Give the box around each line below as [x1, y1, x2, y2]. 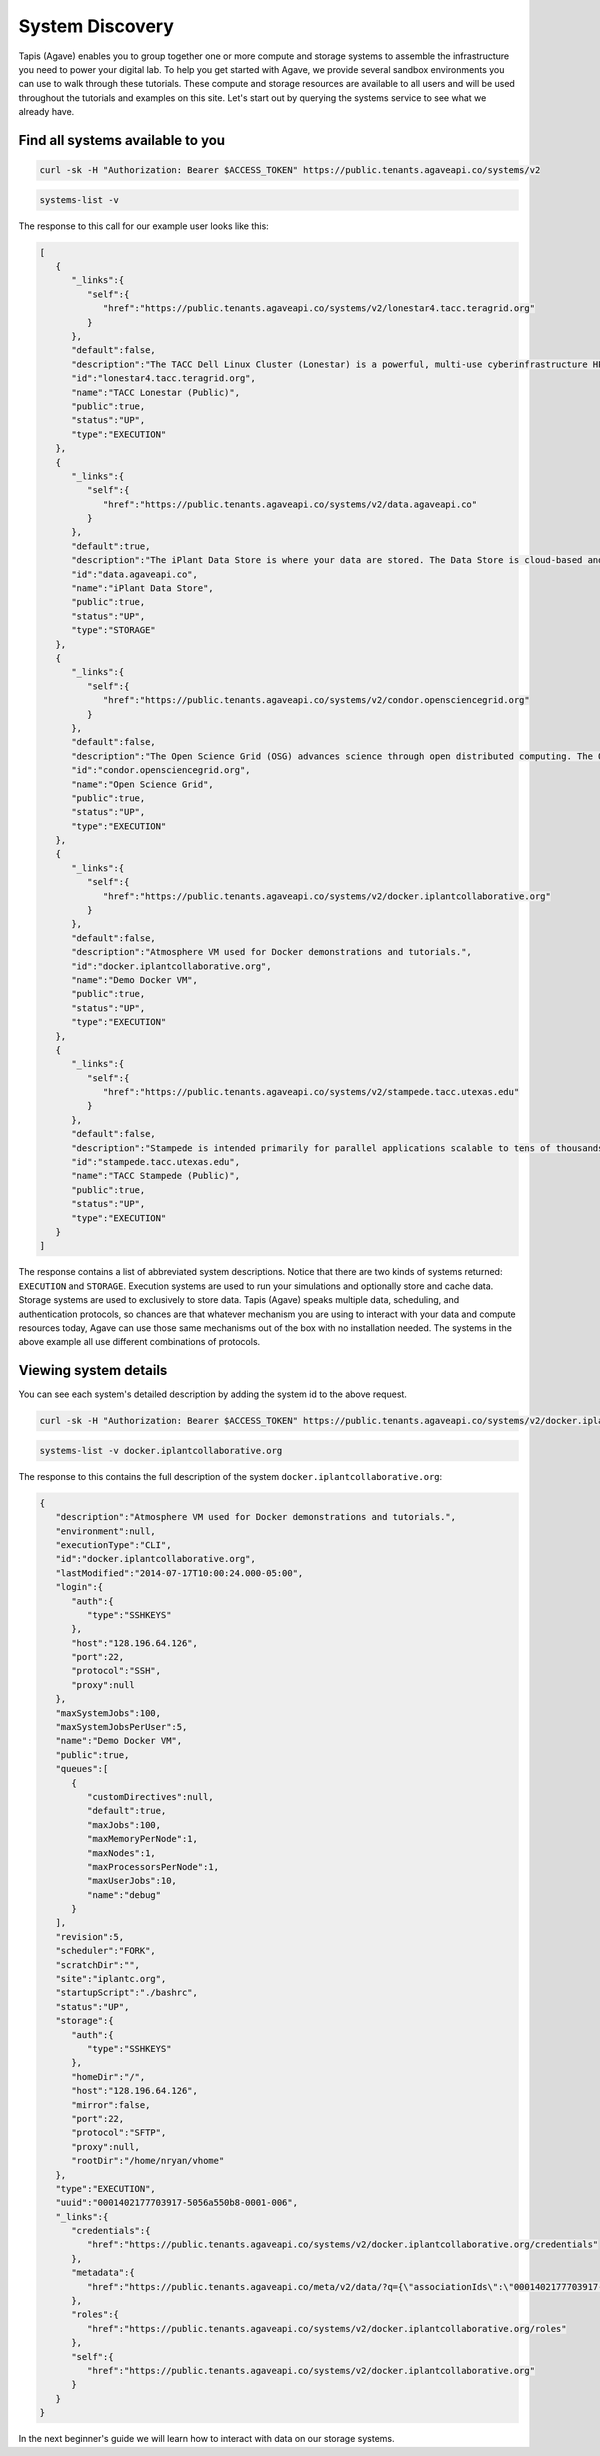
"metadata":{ [71, 2267, 135, 2279]
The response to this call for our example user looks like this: [18, 220, 269, 232]
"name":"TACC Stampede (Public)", [71, 1170, 240, 1182]
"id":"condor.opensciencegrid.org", [71, 765, 251, 776]
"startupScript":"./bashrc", [55, 1987, 199, 1999]
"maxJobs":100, [86, 1819, 162, 1830]
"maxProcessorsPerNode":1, [86, 1861, 220, 1872]
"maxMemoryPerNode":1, [86, 1833, 199, 1845]
